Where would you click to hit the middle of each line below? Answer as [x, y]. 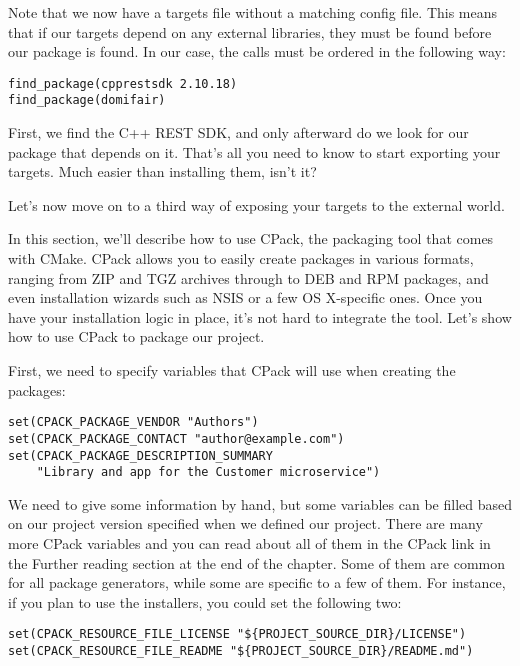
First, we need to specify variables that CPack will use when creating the [232, 370]
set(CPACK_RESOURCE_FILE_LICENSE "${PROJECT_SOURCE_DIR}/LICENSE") [237, 634]
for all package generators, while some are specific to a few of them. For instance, [257, 582]
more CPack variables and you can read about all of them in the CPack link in [249, 543]
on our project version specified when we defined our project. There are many [245, 523]
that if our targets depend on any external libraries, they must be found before [250, 31]
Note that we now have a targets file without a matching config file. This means [253, 12]
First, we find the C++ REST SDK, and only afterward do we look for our [238, 132]
